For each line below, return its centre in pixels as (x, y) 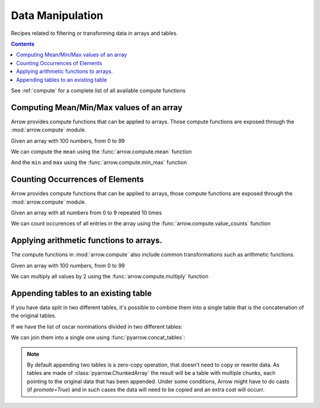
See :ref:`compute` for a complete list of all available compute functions (98, 90)
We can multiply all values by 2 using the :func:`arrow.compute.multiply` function (110, 277)
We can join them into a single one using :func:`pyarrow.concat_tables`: (98, 338)
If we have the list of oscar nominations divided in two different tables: (97, 326)
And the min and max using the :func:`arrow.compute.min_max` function (99, 162)
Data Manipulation (57, 15)
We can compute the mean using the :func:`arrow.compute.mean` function (101, 152)
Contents (23, 44)
